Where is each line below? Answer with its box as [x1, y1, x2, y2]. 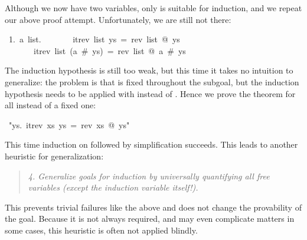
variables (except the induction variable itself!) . [28, 181, 198, 194]
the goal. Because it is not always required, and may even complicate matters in [5, 212, 295, 225]
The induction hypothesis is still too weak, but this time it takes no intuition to [5, 64, 293, 76]
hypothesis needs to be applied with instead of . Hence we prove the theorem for [5, 87, 296, 99]
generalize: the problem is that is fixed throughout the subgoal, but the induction [5, 75, 299, 88]
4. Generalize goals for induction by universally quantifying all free [28, 169, 270, 182]
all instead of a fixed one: [5, 99, 96, 111]
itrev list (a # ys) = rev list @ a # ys [33, 44, 186, 56]
